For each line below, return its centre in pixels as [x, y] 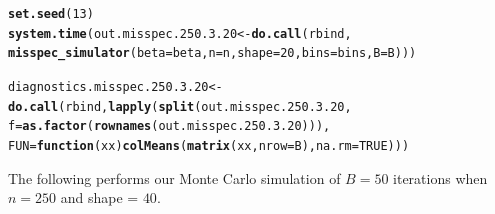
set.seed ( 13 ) [51, 14]
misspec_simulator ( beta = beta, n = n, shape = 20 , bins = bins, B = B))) [212, 53]
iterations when [440, 177]
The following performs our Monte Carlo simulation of [174, 177]
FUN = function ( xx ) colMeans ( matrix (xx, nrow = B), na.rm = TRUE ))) [209, 145]
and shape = [99, 197]
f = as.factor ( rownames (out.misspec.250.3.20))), [169, 126]
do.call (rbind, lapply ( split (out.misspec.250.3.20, [180, 106]
